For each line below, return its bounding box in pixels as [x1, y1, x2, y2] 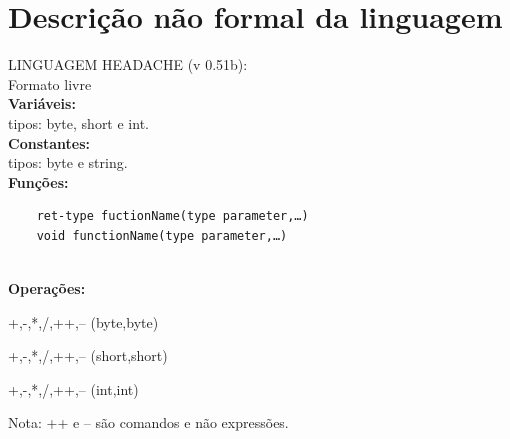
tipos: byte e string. [8, 152, 128, 173]
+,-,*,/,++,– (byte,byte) [8, 311, 159, 332]
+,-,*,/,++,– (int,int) [8, 378, 139, 399]
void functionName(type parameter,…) [36, 228, 288, 243]
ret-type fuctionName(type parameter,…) [36, 209, 309, 224]
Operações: [8, 278, 86, 299]
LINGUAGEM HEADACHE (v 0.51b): [8, 54, 248, 75]
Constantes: [8, 132, 91, 153]
